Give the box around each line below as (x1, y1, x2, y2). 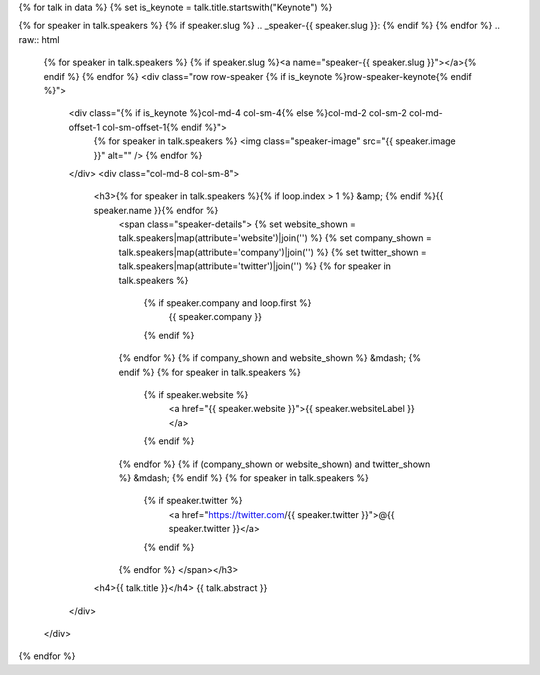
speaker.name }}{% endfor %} (93, 204, 219, 216)
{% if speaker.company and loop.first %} (143, 297, 312, 309)
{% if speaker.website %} (143, 388, 249, 400)
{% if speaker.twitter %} (143, 495, 243, 507)
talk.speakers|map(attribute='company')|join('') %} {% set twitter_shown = (118, 246, 427, 258)
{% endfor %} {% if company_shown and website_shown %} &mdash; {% (118, 352, 422, 364)
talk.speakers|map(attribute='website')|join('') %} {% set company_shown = (118, 232, 432, 244)
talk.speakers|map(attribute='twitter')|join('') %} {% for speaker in (118, 260, 392, 272)
